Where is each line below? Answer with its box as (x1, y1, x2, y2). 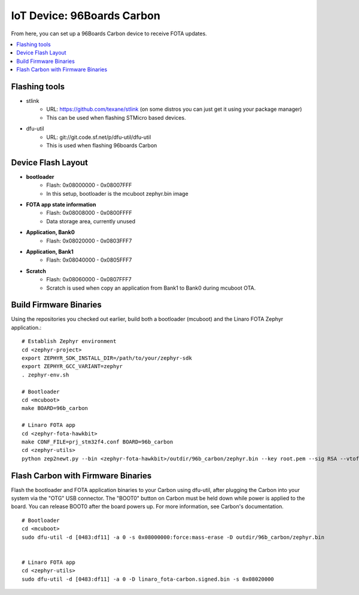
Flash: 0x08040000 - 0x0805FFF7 (46, 256, 132, 263)
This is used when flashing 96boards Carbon (46, 141, 157, 149)
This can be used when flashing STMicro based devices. (46, 114, 186, 121)
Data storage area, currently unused (46, 217, 136, 224)
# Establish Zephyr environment (22, 338, 117, 345)
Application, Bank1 (26, 248, 74, 255)
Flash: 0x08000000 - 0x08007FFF (46, 181, 132, 189)
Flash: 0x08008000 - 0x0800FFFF (46, 210, 132, 217)
